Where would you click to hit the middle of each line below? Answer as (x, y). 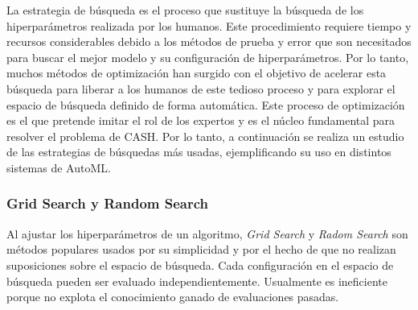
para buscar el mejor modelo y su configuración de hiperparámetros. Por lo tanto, (208, 57)
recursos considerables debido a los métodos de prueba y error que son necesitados (209, 41)
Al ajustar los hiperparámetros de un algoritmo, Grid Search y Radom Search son (207, 233)
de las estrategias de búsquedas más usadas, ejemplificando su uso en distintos (199, 152)
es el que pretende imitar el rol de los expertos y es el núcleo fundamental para (201, 120)
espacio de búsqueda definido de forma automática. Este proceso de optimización (206, 104)
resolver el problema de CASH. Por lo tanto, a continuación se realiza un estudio (205, 136)
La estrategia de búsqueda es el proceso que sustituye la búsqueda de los (185, 10)
